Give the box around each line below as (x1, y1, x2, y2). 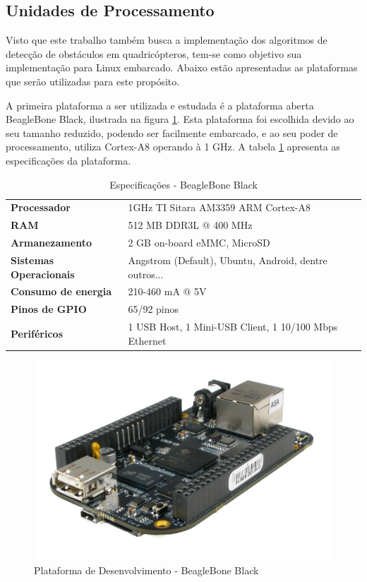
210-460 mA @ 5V (128, 284, 207, 299)
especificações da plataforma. (6, 153, 131, 167)
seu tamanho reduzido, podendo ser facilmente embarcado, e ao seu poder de (6, 125, 338, 140)
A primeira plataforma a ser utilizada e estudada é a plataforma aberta (6, 97, 314, 112)
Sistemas (11, 252, 54, 267)
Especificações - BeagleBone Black (109, 177, 258, 191)
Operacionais (11, 266, 75, 281)
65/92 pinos (128, 302, 179, 316)
